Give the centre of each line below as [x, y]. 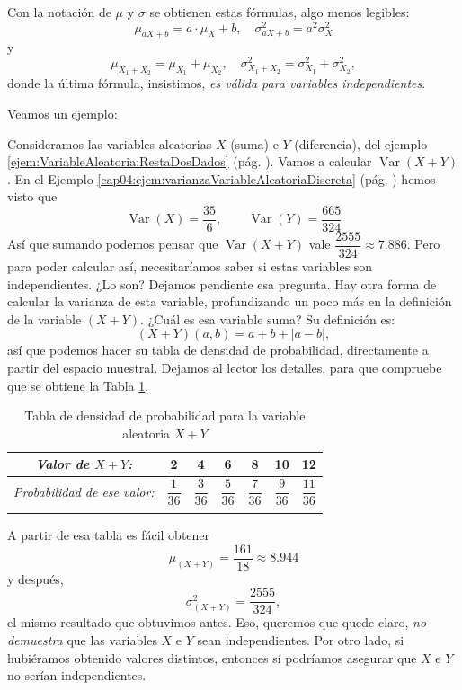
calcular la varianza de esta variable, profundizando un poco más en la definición [230, 301]
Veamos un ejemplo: [62, 113]
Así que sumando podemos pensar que [113, 244]
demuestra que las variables [82, 639]
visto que [32, 196]
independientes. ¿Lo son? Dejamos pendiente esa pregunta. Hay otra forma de [222, 283]
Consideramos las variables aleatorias [110, 143]
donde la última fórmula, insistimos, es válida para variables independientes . [217, 83]
